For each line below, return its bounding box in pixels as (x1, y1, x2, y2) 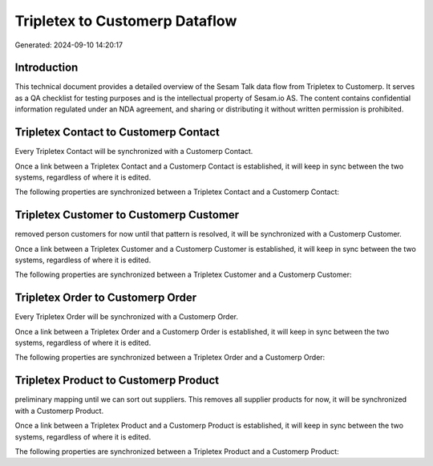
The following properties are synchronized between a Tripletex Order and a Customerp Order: (14, 353, 326, 363)
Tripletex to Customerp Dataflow (14, 12, 237, 30)
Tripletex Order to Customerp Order (14, 291, 197, 305)
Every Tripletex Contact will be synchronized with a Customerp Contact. (14, 147, 253, 156)
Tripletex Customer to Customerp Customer (14, 209, 240, 222)
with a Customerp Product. (14, 406, 104, 415)
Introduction (14, 61, 79, 75)
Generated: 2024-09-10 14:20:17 (14, 40, 123, 50)
